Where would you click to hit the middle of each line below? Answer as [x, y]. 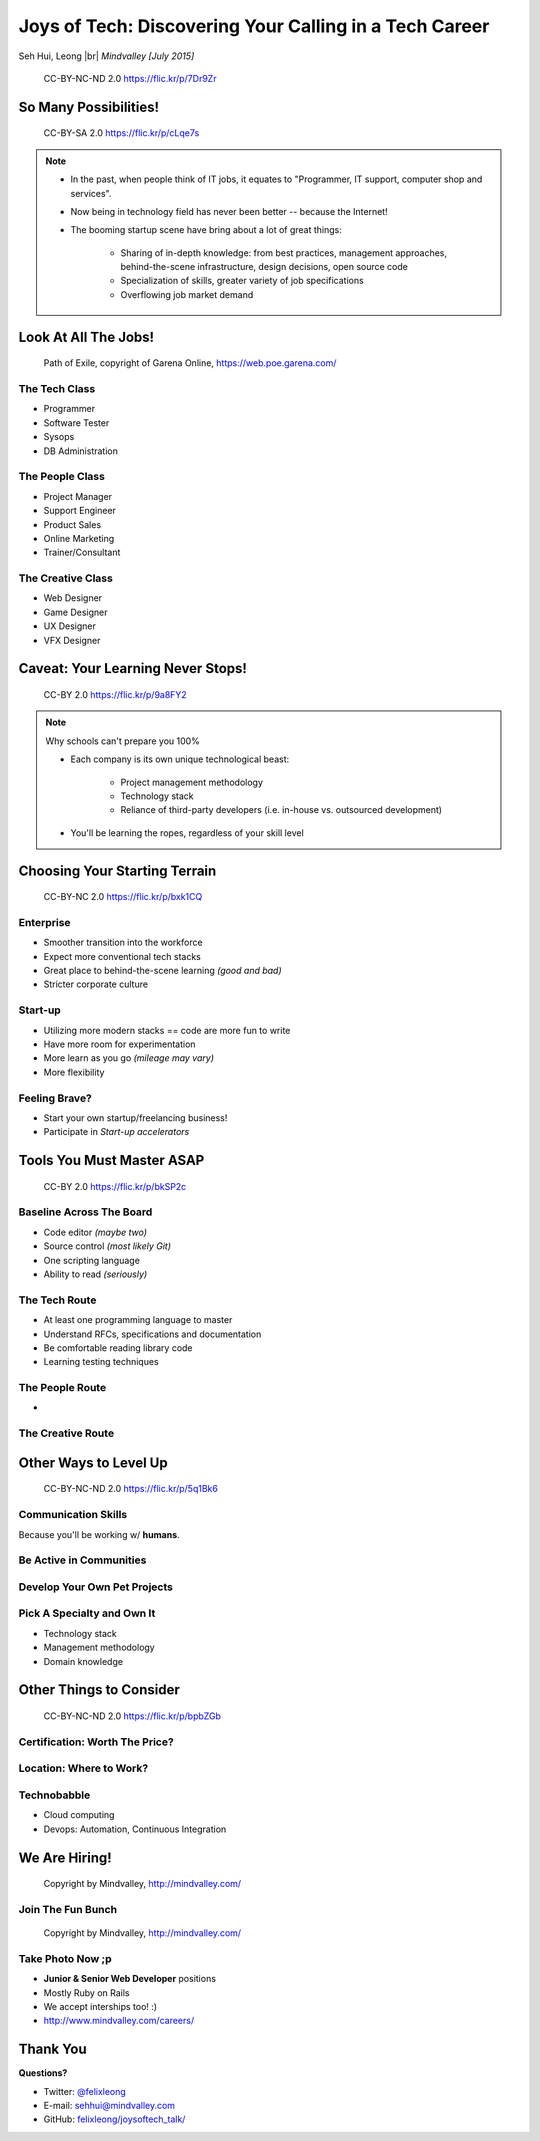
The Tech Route [57, 1300]
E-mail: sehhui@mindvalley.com [109, 2106]
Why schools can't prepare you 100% [122, 741]
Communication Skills [73, 1515]
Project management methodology [192, 782]
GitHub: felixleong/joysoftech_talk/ [114, 2119]
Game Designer [76, 612]
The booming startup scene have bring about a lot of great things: [206, 230]
